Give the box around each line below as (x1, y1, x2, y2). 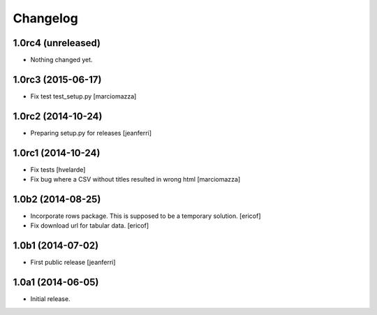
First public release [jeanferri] (30, 258, 116, 267)
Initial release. (30, 295, 71, 303)
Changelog (13, 10, 78, 26)
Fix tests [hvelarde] (30, 165, 86, 174)
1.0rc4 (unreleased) (13, 37, 101, 49)
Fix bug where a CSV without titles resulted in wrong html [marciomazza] (30, 175, 241, 184)
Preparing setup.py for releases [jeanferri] (30, 129, 152, 137)
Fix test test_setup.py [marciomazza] (30, 91, 137, 101)
